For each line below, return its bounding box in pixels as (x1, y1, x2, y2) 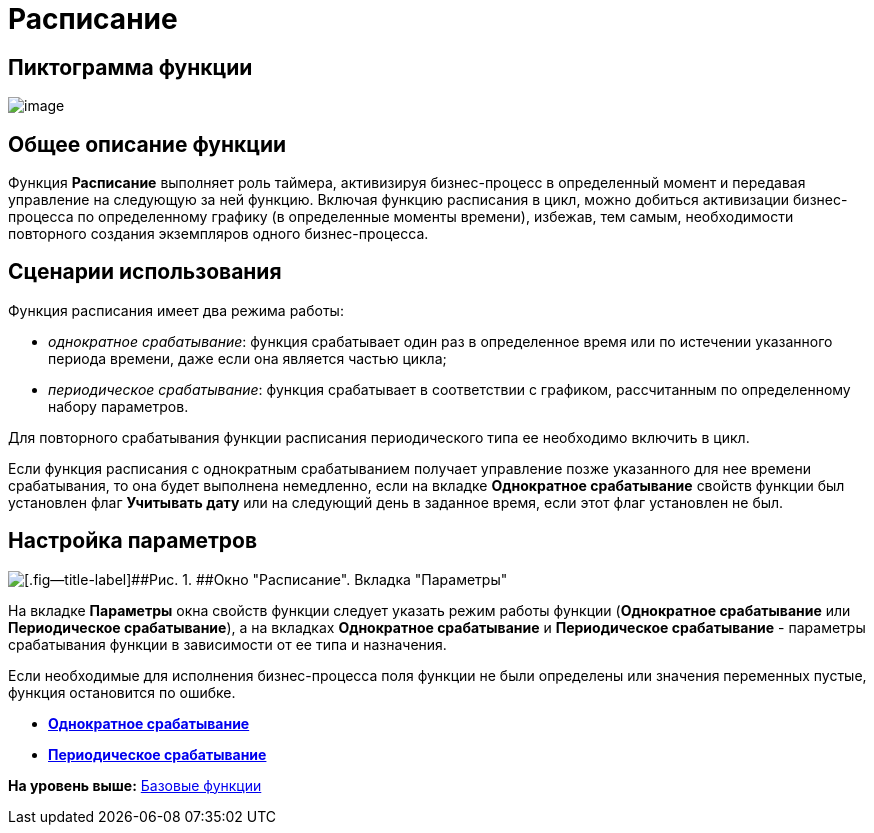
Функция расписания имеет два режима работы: (8, 301, 344, 319)
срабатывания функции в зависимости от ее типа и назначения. (8, 635, 447, 653)
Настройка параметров (8, 528, 258, 554)
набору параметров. (48, 397, 189, 415)
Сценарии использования (8, 259, 282, 285)
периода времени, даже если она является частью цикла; (48, 349, 447, 367)
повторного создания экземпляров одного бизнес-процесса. (8, 225, 429, 243)
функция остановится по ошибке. (8, 683, 236, 701)
